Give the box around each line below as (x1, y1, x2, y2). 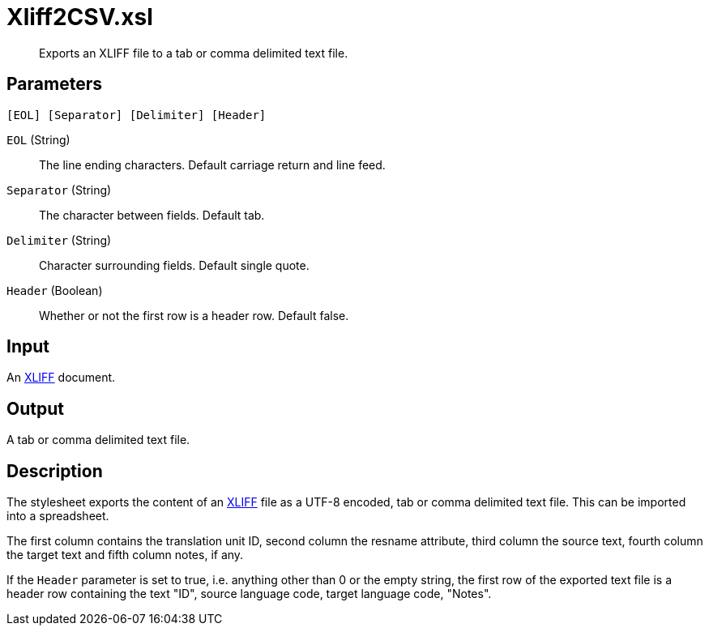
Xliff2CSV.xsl (6, 3, 153, 31)
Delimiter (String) (6, 233, 112, 247)
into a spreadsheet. (6, 509, 109, 523)
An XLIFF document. (6, 370, 116, 385)
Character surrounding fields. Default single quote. (39, 258, 310, 272)
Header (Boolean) (6, 283, 103, 297)
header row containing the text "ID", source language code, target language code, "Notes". (6, 587, 492, 601)
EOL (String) (6, 132, 70, 147)
